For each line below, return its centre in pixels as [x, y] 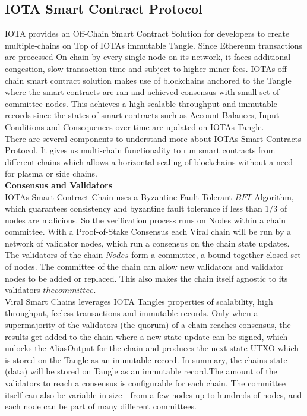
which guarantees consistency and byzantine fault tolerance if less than [134, 208]
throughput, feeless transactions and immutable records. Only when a [132, 313]
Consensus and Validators [59, 185]
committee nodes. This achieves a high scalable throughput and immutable [141, 103]
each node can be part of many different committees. [101, 406]
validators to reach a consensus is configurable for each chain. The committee [145, 383]
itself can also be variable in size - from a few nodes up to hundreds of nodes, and [153, 394]
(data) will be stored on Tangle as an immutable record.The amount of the [141, 371]
